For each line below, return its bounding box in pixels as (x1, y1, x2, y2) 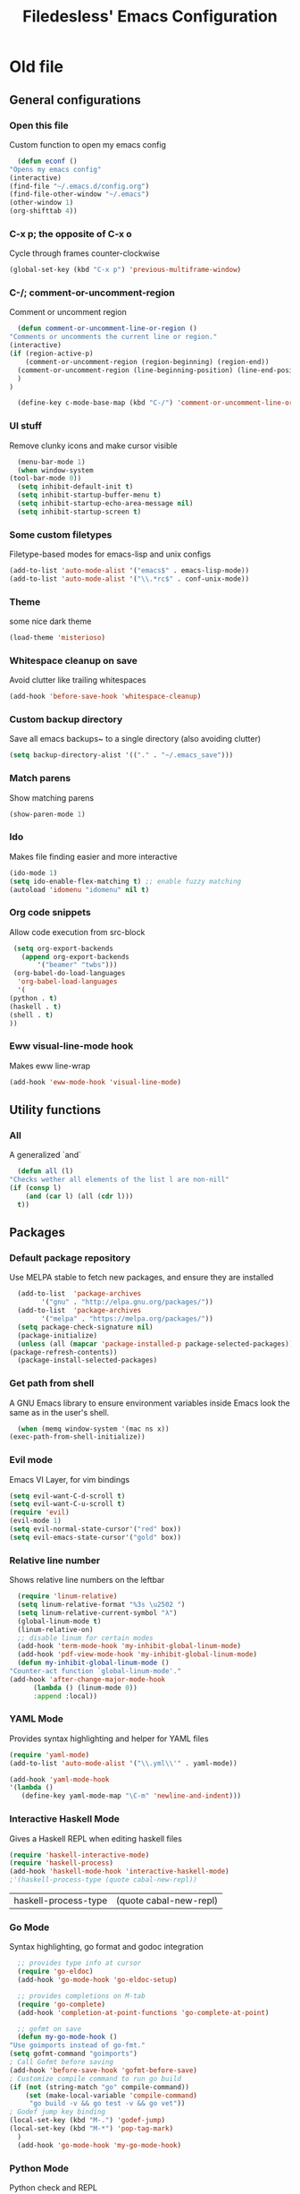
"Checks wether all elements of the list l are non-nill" (9, 1175, 229, 1185)
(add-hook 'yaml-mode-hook (9, 1774, 110, 1784)
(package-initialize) (17, 1331, 98, 1339)
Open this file (9, 119, 69, 132)
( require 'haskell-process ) (9, 1858, 114, 1867)
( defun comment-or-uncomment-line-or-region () (17, 324, 198, 333)
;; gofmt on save (17, 2024, 82, 2033)
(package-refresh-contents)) (9, 1348, 118, 1356)
